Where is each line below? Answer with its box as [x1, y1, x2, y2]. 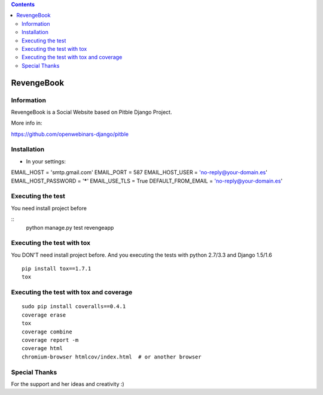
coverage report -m [22, 336, 79, 344]
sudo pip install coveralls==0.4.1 [22, 303, 126, 310]
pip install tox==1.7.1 [22, 265, 92, 272]
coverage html [22, 345, 63, 352]
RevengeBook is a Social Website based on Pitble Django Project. [11, 108, 172, 116]
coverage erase [22, 311, 66, 318]
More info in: [11, 120, 42, 127]
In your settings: [26, 157, 66, 165]
